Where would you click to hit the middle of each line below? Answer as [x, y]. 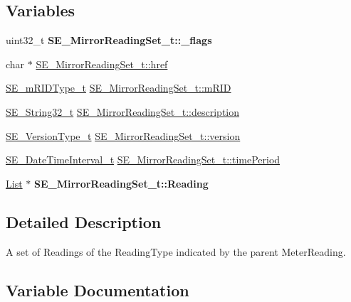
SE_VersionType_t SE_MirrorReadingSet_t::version [123, 135]
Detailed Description [84, 221]
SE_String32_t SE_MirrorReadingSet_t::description [123, 111]
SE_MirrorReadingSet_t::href [102, 64]
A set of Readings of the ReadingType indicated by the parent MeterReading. [176, 251]
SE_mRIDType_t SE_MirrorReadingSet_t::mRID [119, 88]
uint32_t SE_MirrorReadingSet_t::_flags [109, 40]
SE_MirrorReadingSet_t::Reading [121, 183]
